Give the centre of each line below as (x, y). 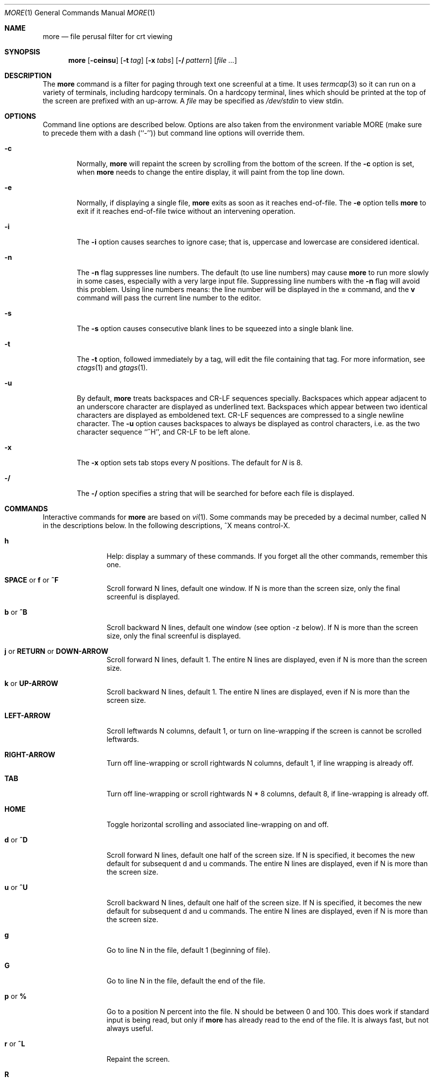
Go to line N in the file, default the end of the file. (186, 981)
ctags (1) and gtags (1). (112, 368)
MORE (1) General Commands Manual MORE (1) (80, 13)
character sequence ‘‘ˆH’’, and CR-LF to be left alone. (164, 432)
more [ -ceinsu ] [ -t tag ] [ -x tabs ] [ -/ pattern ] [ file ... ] (153, 60)
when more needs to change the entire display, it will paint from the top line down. (211, 172)
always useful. (130, 1028)
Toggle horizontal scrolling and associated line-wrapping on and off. (217, 824)
